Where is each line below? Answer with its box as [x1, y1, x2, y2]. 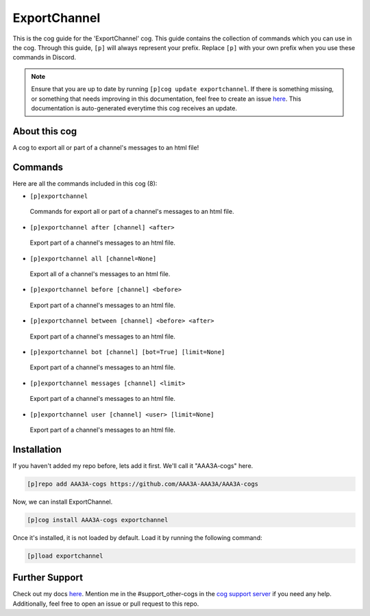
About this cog [12, 125, 77, 137]
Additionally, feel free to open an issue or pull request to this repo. [12, 600, 199, 608]
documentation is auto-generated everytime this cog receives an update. [31, 103, 238, 112]
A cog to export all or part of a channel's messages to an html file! [12, 143, 199, 151]
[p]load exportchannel [27, 552, 103, 560]
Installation [12, 443, 62, 455]
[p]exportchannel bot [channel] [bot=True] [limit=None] [29, 348, 225, 356]
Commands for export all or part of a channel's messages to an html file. [29, 208, 234, 216]
